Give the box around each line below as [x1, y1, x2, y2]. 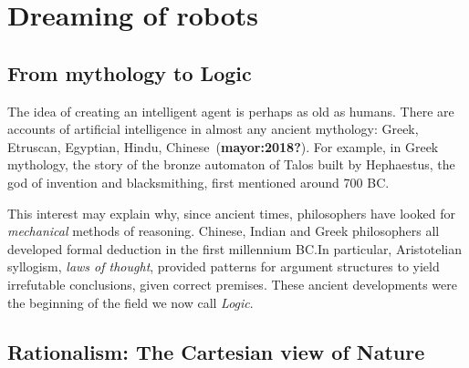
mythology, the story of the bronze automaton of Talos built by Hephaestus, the [7, 155, 455, 174]
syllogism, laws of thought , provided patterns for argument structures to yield [7, 257, 440, 276]
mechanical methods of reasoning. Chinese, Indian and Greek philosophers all [7, 221, 440, 240]
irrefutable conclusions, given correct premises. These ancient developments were [7, 274, 457, 293]
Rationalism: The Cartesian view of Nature [7, 337, 425, 365]
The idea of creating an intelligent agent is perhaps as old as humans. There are [7, 101, 454, 120]
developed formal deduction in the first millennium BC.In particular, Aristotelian [7, 239, 462, 258]
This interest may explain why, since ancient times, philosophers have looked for [7, 203, 455, 222]
